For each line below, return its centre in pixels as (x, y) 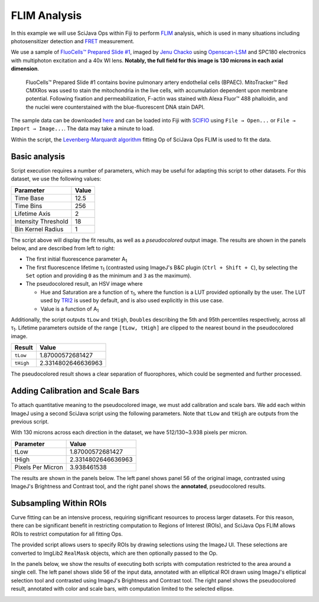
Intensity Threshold (41, 221)
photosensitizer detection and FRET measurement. (73, 41)
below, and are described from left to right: (63, 248)
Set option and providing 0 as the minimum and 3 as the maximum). (109, 276)
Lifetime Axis (32, 213)
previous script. (30, 421)
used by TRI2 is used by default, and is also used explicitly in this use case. (132, 300)
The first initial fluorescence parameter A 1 (77, 260)
